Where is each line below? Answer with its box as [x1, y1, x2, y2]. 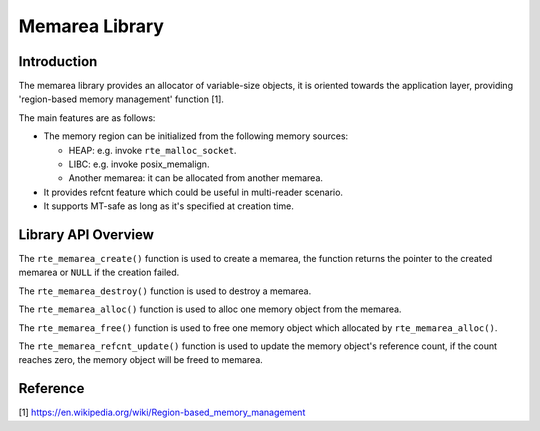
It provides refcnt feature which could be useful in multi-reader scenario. [43, 186, 344, 198]
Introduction [18, 53, 98, 70]
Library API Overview [18, 226, 155, 243]
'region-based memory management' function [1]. [18, 93, 225, 105]
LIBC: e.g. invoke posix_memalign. [68, 158, 210, 170]
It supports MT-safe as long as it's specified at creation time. [43, 200, 294, 212]
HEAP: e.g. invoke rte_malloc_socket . [68, 144, 237, 156]
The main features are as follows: [18, 111, 156, 124]
